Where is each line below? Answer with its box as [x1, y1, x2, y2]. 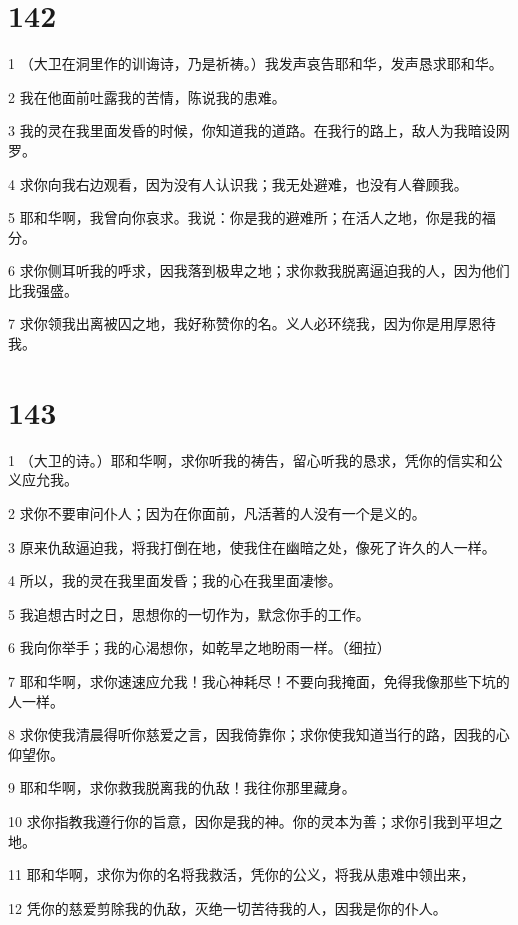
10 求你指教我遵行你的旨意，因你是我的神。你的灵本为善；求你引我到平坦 [8, 810, 489, 831]
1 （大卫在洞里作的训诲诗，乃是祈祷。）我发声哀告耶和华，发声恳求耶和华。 [8, 53, 503, 74]
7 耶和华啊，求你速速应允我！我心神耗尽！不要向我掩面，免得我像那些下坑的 [8, 670, 510, 691]
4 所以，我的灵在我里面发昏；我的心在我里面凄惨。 [8, 570, 342, 591]
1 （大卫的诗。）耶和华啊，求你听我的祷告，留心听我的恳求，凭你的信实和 [8, 449, 489, 470]
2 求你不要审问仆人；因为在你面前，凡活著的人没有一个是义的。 [8, 502, 426, 523]
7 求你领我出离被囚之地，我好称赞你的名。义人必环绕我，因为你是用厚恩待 [8, 313, 496, 334]
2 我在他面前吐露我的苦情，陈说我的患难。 [8, 86, 286, 107]
